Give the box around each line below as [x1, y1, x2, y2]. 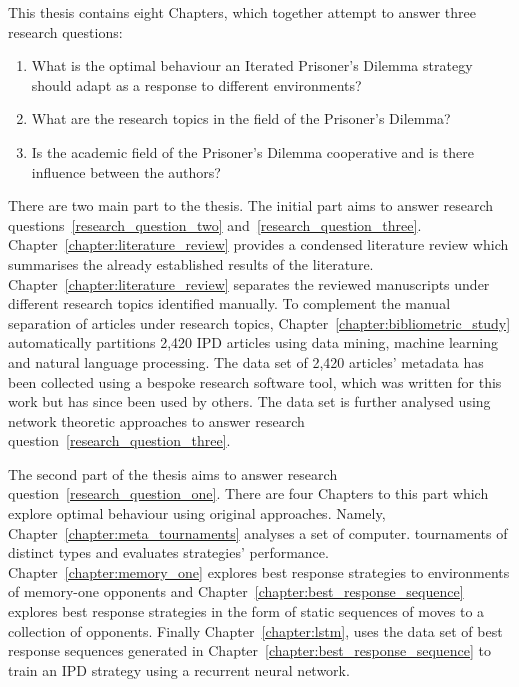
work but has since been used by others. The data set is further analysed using [8, 391, 491, 412]
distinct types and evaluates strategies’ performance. [8, 542, 329, 563]
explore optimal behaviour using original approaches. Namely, [8, 503, 386, 524]
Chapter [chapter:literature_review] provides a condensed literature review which [8, 234, 509, 255]
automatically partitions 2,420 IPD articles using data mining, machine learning [8, 332, 498, 353]
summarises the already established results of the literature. [8, 253, 374, 274]
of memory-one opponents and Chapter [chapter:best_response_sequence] [8, 581, 464, 602]
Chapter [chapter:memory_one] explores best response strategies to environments [8, 561, 510, 582]
